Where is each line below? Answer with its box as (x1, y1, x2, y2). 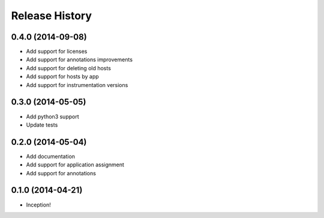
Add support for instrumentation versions (26, 81, 128, 88)
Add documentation (26, 153, 75, 160)
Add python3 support (26, 113, 79, 120)
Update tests (26, 121, 58, 129)
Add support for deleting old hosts (26, 64, 111, 71)
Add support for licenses (26, 48, 88, 55)
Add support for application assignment (26, 161, 124, 168)
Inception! (26, 201, 51, 208)
